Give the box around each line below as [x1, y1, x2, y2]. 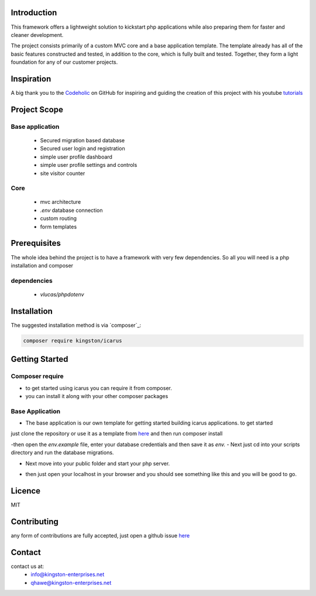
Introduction [11, 8, 57, 18]
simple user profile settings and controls [40, 162, 138, 169]
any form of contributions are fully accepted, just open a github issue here [11, 532, 190, 539]
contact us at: [11, 563, 44, 570]
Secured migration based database [40, 136, 125, 143]
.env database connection [40, 207, 103, 214]
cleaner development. [11, 31, 64, 38]
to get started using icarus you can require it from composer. [25, 384, 172, 392]
